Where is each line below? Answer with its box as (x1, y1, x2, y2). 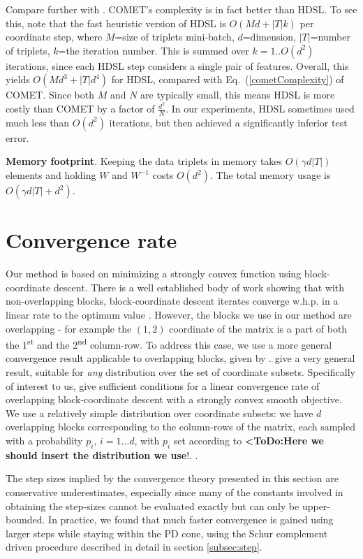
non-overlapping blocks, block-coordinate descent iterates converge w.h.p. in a (6, 293, 339, 308)
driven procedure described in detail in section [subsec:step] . (6, 539, 262, 554)
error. (6, 130, 29, 145)
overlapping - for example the (6, 321, 132, 335)
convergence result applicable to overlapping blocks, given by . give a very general (6, 351, 355, 365)
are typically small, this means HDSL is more (140, 87, 335, 102)
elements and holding (6, 168, 96, 182)
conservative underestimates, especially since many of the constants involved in (6, 484, 343, 499)
